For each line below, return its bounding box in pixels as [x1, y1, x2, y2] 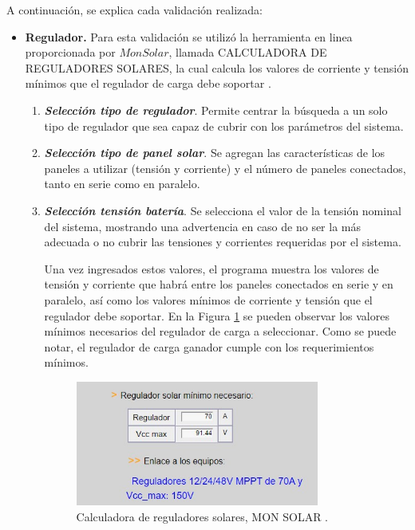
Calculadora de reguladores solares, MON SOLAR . [76, 508, 328, 524]
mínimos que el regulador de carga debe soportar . [25, 75, 271, 92]
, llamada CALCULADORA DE [168, 44, 327, 61]
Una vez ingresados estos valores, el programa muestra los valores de [44, 260, 379, 277]
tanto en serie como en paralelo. [44, 175, 200, 192]
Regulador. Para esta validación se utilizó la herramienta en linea [25, 28, 353, 45]
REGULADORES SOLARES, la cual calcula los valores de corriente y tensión [25, 59, 409, 76]
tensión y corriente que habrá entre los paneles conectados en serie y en [44, 276, 393, 292]
